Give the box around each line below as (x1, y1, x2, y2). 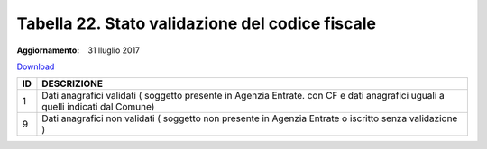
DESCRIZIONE (41, 77, 104, 90)
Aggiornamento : (16, 45, 80, 56)
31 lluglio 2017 (87, 45, 141, 56)
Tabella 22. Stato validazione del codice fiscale (16, 13, 376, 33)
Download (16, 61, 55, 72)
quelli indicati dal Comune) (41, 101, 155, 113)
